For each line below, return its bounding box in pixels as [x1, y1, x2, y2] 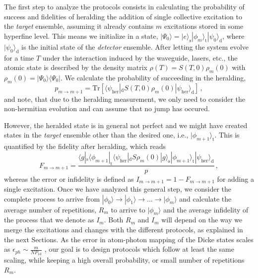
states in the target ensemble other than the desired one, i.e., [4, 130, 189, 140]
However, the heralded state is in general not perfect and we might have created [4, 120, 248, 130]
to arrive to [111, 204, 145, 214]
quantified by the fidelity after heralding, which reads [4, 141, 166, 151]
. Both [104, 214, 124, 225]
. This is [214, 130, 240, 140]
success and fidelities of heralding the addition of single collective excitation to [4, 11, 242, 21]
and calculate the [179, 193, 232, 204]
